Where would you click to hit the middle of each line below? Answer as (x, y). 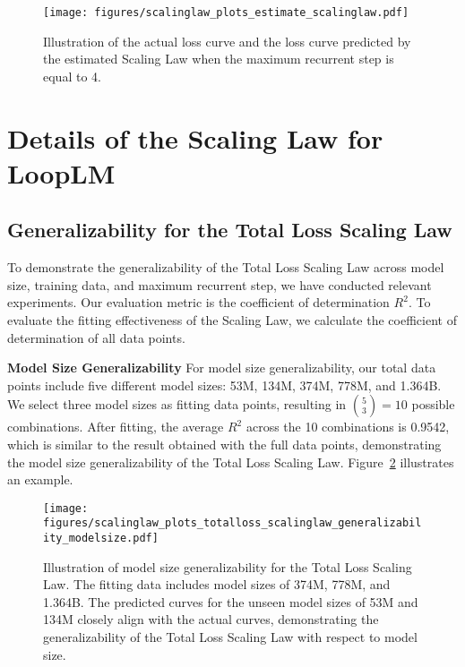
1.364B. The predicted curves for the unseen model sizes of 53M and (231, 601)
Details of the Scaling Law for (195, 137)
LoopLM (61, 172)
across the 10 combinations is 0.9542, (348, 427)
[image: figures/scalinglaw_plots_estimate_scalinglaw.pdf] (226, 13)
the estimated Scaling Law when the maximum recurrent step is (219, 59)
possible (433, 404)
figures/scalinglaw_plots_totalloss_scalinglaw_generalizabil (232, 523)
